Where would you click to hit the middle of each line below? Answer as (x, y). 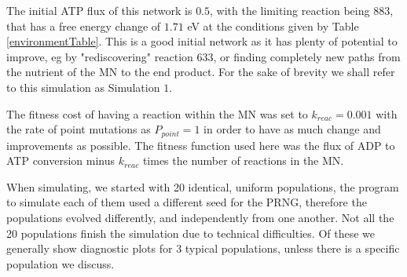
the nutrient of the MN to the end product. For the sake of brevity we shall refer (201, 72)
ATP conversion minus (61, 160)
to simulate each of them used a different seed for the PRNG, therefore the (187, 202)
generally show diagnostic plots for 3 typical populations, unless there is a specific (203, 248)
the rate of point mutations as (79, 129)
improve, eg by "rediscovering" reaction (100, 56)
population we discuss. (60, 263)
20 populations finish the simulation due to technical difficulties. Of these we (191, 233)
